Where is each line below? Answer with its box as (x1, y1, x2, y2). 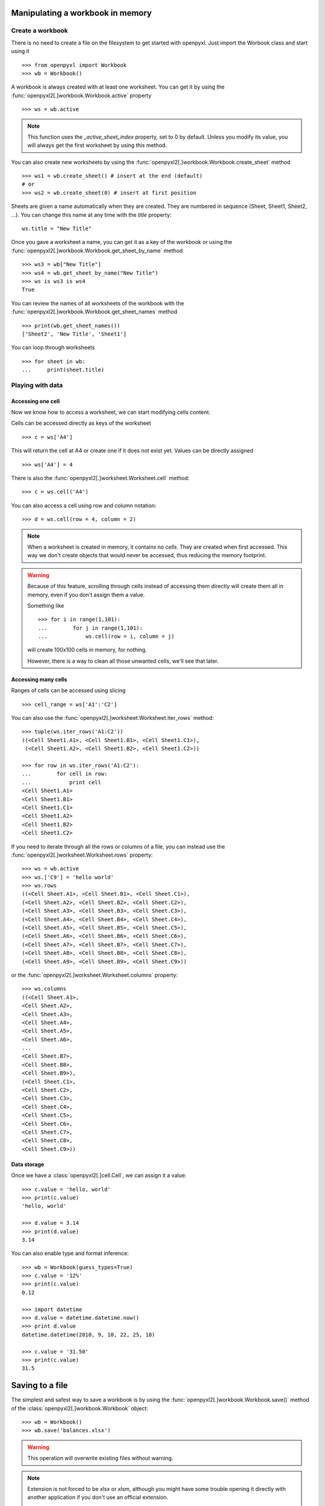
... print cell (22, 779, 102, 786)
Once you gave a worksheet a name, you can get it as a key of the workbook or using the (11, 239, 232, 246)
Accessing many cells (11, 675, 67, 683)
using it (11, 48, 29, 55)
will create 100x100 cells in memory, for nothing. (27, 646, 147, 654)
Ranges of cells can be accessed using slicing (11, 687, 126, 694)
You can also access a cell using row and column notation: (11, 502, 156, 509)
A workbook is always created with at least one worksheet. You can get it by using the (11, 83, 225, 90)
